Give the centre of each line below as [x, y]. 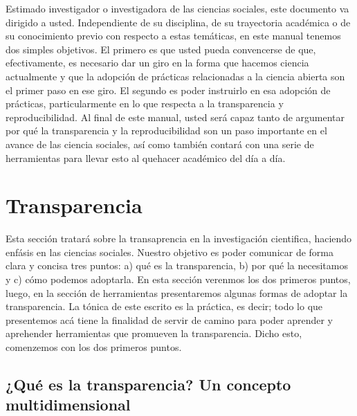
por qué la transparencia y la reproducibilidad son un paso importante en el [166, 130]
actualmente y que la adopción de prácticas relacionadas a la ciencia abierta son [175, 76]
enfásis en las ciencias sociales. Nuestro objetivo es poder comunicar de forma [170, 252]
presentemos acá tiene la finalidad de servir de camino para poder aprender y [170, 319]
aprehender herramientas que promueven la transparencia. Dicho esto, [154, 333]
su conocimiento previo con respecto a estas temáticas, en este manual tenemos [173, 36]
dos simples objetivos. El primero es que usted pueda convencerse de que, [161, 49]
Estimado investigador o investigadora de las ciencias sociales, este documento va [177, 8]
